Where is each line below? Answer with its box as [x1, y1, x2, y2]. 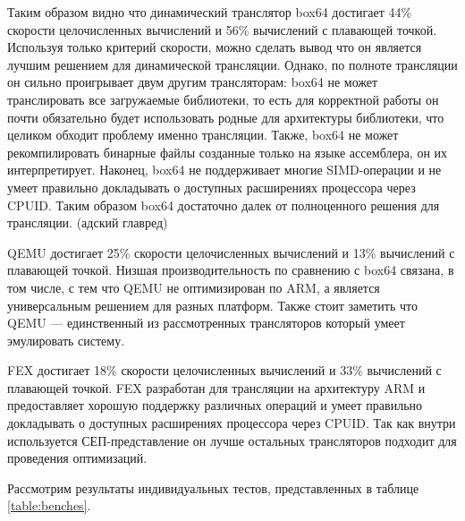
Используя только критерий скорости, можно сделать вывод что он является [7, 38, 422, 56]
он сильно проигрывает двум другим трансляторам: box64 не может [7, 73, 378, 91]
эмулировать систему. [7, 330, 125, 349]
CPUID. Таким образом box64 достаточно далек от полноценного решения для [7, 195, 440, 214]
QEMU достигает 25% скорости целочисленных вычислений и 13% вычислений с [7, 243, 455, 261]
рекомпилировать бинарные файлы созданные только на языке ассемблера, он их [7, 142, 448, 161]
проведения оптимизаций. [7, 448, 148, 467]
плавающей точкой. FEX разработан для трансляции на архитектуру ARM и [7, 378, 426, 397]
